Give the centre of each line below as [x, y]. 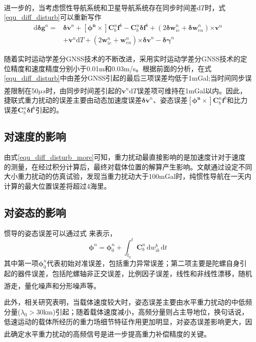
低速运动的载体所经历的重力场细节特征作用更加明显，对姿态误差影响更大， [125, 321]
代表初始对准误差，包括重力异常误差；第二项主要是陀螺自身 [144, 263]
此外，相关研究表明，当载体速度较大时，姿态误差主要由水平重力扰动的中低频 [128, 302]
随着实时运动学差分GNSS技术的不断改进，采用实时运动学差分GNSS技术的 [122, 59]
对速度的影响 [35, 136]
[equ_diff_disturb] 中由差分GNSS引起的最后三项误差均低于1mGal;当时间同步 [125, 78]
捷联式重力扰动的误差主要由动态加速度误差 [73, 100]
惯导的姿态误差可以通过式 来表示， [60, 233]
